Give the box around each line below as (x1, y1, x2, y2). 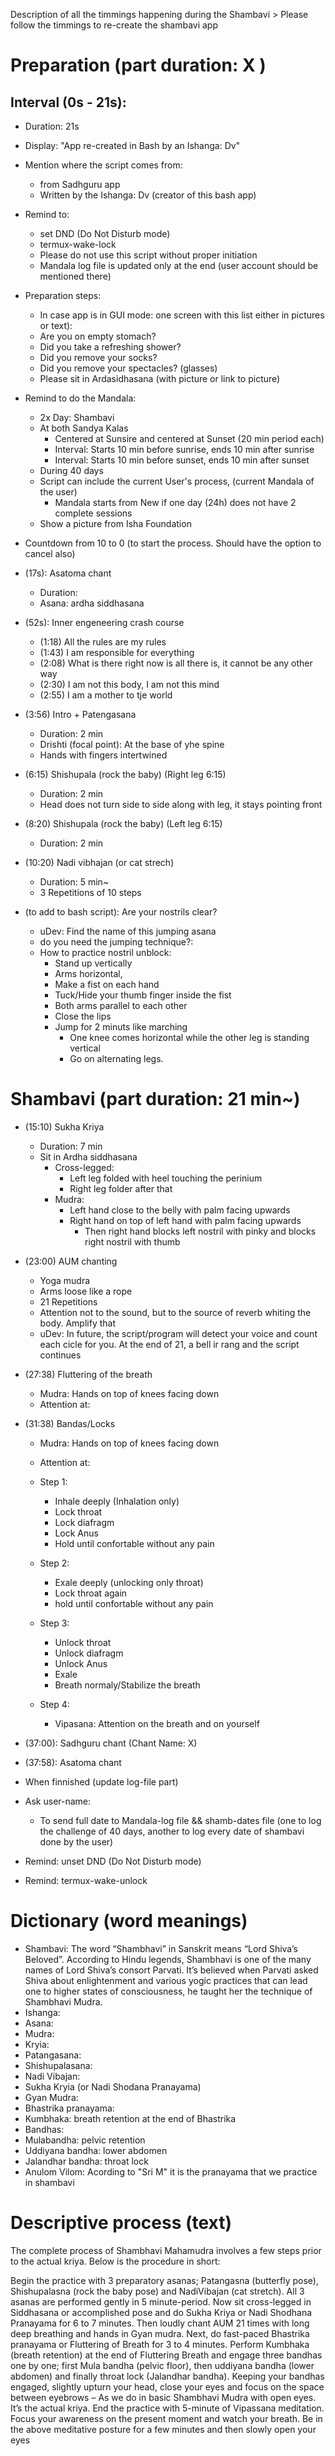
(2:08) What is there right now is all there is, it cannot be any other (39, 657, 313, 669)
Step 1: (39, 1475, 68, 1488)
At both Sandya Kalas (39, 422, 129, 434)
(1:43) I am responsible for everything (39, 647, 195, 658)
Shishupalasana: (24, 2059, 93, 2071)
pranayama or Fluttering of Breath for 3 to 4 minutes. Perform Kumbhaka (10, 2338, 310, 2350)
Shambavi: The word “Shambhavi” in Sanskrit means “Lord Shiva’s (24, 1942, 298, 1954)
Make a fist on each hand (54, 979, 160, 990)
